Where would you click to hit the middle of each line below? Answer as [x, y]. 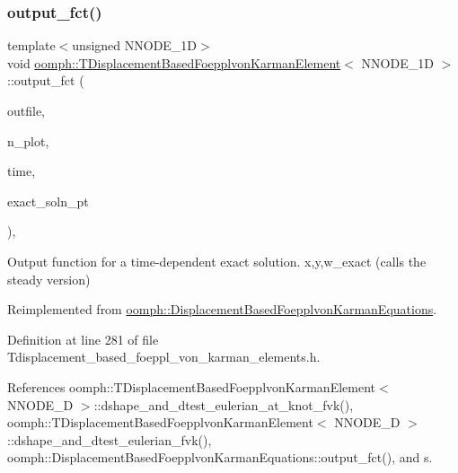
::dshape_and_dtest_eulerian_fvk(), [110, 439]
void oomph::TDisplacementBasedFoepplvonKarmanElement [174, 62]
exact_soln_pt [48, 201]
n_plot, [28, 140]
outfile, [26, 110]
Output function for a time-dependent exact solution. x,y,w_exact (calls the [217, 261]
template [31, 45]
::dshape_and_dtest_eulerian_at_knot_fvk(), [224, 404]
